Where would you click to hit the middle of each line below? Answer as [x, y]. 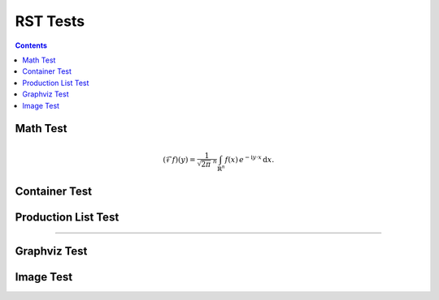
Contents [31, 45]
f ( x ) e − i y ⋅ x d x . [250, 159]
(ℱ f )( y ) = [179, 159]
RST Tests [50, 21]
